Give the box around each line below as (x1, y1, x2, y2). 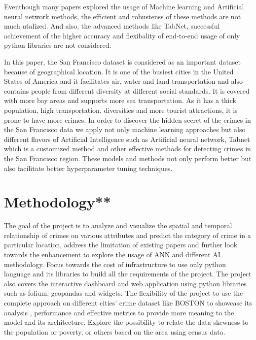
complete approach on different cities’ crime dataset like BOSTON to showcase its (4, 297, 252, 307)
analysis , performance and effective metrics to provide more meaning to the (4, 307, 234, 317)
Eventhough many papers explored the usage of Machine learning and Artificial (4, 1, 244, 11)
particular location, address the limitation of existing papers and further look (4, 239, 238, 250)
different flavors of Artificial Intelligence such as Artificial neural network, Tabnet (4, 134, 250, 144)
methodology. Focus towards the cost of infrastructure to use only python (4, 259, 226, 269)
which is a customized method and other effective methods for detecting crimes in (4, 143, 251, 154)
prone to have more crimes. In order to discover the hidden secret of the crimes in (4, 114, 251, 125)
